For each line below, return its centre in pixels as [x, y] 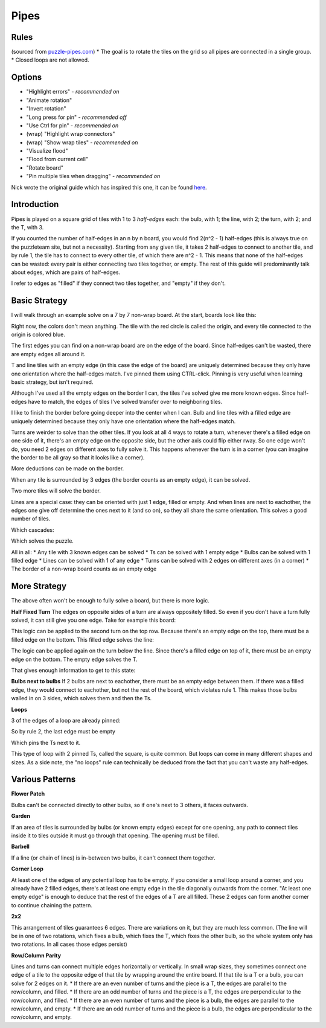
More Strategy [39, 586]
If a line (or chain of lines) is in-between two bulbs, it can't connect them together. [113, 858]
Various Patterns [43, 780]
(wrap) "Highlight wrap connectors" [71, 134]
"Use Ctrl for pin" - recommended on [72, 125]
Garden [21, 816]
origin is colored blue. [38, 334]
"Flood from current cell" [57, 159]
